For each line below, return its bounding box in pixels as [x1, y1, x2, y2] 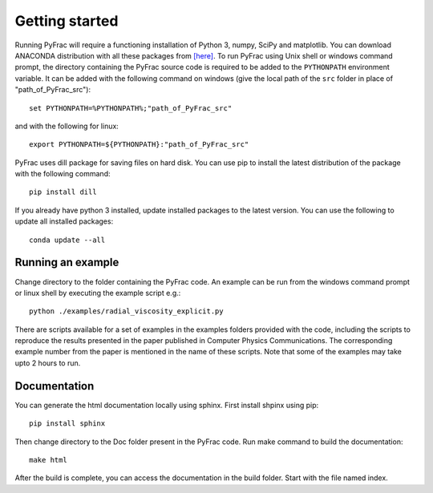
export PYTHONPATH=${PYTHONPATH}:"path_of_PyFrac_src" [29, 140, 249, 149]
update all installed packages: [14, 216, 114, 226]
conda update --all [29, 235, 106, 244]
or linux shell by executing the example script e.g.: [14, 288, 181, 297]
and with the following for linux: [14, 121, 119, 131]
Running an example [14, 256, 119, 269]
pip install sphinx [29, 419, 106, 428]
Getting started [14, 12, 119, 30]
